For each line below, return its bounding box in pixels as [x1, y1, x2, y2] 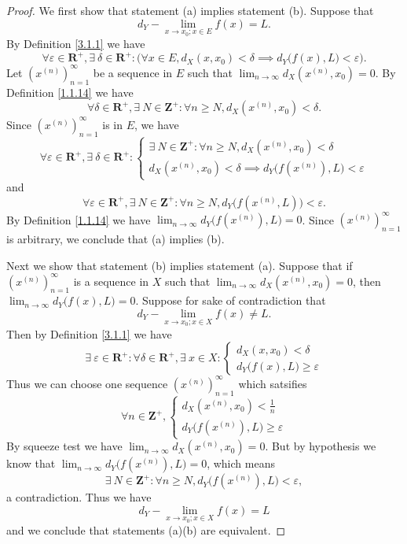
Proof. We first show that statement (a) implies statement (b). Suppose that [6, 2, 374, 18]
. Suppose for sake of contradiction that [135, 292, 326, 309]
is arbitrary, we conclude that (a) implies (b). [6, 230, 225, 246]
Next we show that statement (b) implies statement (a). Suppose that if [6, 257, 353, 273]
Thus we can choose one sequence [6, 375, 168, 391]
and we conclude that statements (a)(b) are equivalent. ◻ [6, 522, 286, 538]
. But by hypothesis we [265, 438, 376, 454]
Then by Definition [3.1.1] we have [6, 325, 172, 342]
